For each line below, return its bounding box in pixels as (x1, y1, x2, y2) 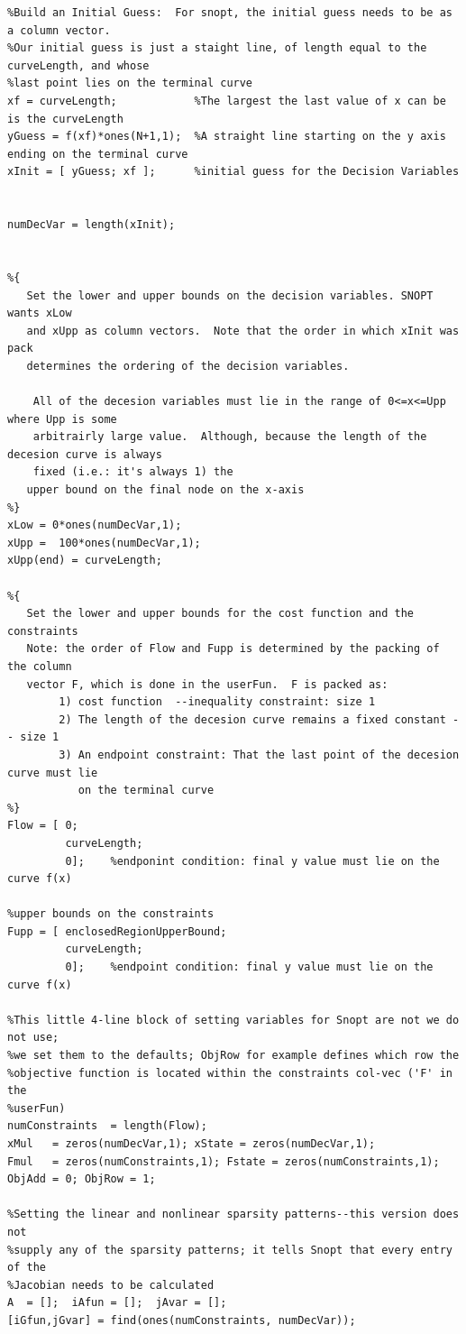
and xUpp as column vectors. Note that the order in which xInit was (26, 324, 460, 337)
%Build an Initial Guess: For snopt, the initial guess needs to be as (7, 6, 452, 19)
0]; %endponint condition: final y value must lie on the (65, 854, 440, 868)
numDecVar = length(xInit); (7, 218, 176, 232)
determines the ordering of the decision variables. (26, 359, 350, 373)
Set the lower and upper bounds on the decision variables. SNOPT (26, 289, 434, 302)
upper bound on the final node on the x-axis (26, 483, 305, 497)
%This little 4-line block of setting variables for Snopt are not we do (7, 1013, 460, 1026)
